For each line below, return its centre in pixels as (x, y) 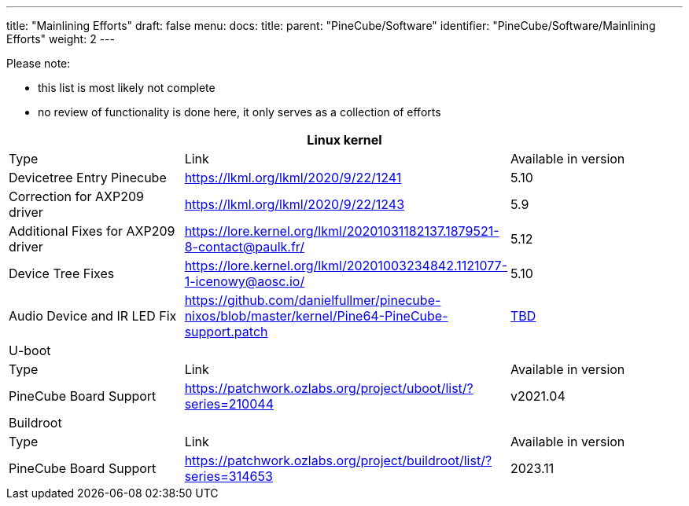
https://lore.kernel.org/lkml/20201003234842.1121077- (346, 266)
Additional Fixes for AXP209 (92, 231)
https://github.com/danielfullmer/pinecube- (313, 300)
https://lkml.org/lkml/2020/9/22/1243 (295, 204)
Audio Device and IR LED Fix (93, 316)
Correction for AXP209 (76, 196)
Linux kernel (344, 140)
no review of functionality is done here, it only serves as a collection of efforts (239, 112)
